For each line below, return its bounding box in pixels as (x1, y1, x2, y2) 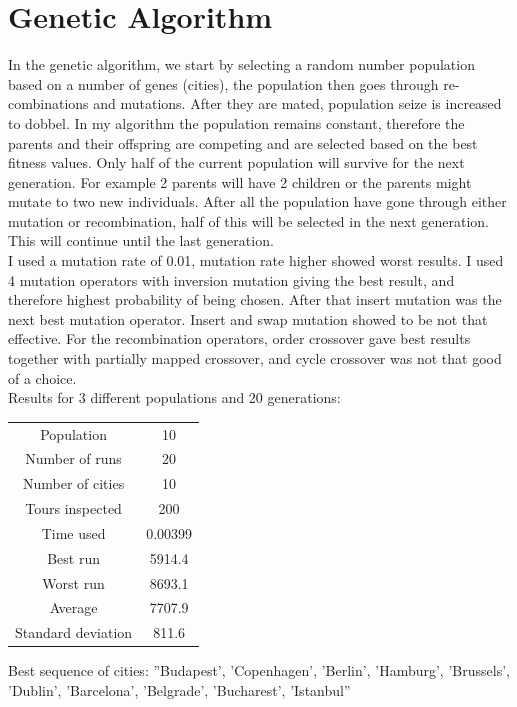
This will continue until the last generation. (8, 230, 274, 251)
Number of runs (25, 448, 122, 469)
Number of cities (22, 473, 125, 494)
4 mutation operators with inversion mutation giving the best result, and (8, 269, 455, 290)
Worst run (42, 572, 105, 593)
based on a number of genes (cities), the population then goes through (8, 73, 439, 94)
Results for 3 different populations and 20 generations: (8, 387, 341, 408)
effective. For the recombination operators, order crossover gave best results (8, 328, 471, 349)
